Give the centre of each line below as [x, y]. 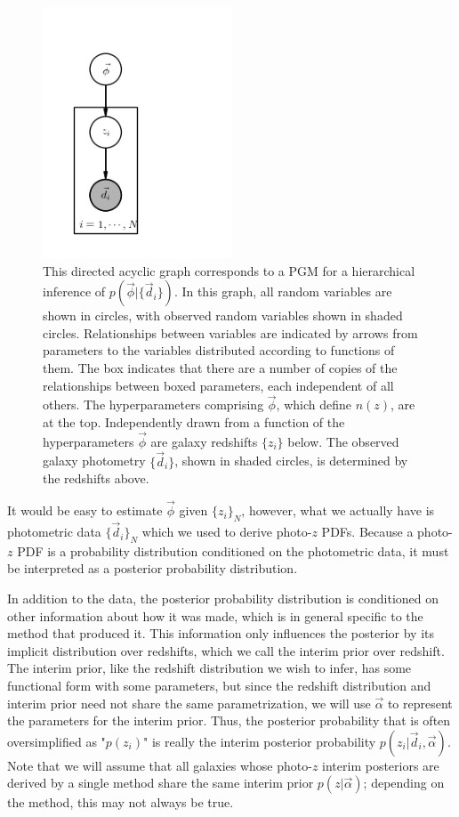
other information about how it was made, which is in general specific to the [215, 615]
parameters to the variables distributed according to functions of [219, 350]
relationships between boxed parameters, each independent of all [218, 385]
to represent [420, 703]
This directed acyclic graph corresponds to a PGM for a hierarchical [229, 270]
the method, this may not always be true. [121, 802]
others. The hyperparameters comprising [153, 404]
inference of [74, 291]
